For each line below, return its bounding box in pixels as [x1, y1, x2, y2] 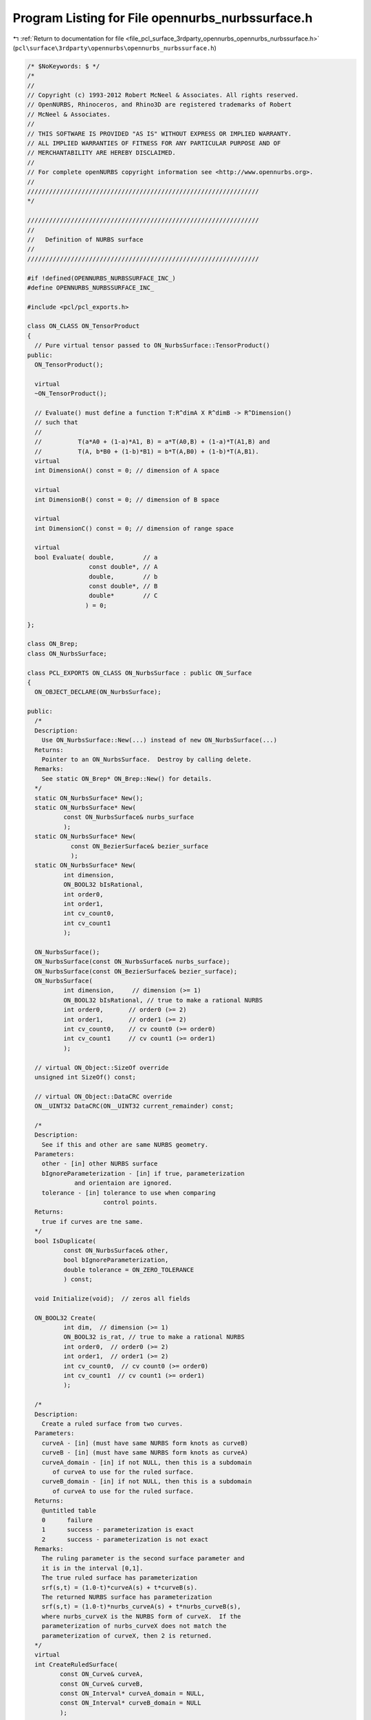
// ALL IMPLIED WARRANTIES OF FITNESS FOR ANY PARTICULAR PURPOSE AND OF [27, 140, 281, 147]
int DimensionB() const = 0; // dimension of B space [34, 495, 220, 504]
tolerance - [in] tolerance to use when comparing [41, 1189, 216, 1196]
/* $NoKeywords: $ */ [27, 62, 100, 70]
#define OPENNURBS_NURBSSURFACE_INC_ [27, 283, 155, 292]
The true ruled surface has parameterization [41, 1574, 198, 1582]
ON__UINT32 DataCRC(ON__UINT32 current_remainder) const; [34, 1102, 234, 1110]
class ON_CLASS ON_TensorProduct [27, 322, 140, 330]
